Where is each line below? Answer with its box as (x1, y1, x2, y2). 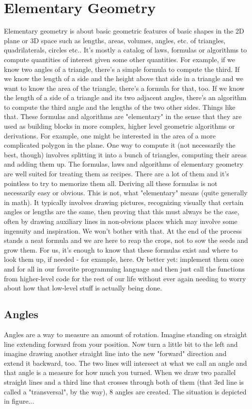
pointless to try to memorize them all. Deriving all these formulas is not (4, 178, 218, 188)
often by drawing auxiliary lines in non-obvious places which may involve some (4, 216, 237, 226)
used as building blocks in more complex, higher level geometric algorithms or (4, 121, 235, 131)
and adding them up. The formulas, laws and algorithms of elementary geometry (4, 159, 243, 169)
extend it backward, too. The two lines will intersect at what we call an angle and (4, 358, 247, 368)
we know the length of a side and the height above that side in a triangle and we (4, 73, 244, 84)
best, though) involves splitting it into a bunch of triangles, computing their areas (4, 149, 247, 159)
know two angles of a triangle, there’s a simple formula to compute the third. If (4, 64, 240, 74)
